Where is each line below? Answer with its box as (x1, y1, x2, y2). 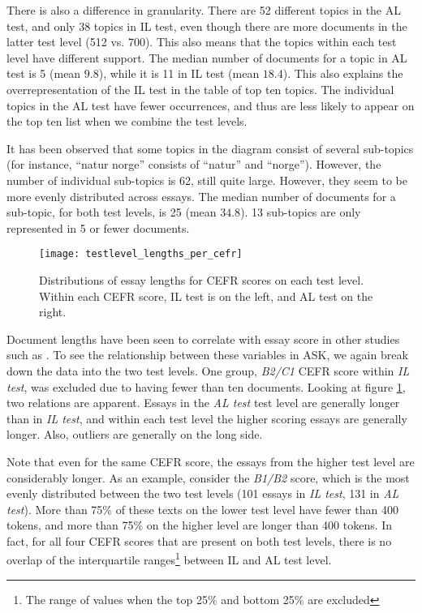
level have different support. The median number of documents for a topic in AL (6, 49, 407, 66)
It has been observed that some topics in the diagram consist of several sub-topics (6, 139, 414, 156)
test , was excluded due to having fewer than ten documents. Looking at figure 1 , (6, 378, 406, 395)
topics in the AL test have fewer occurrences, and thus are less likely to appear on (6, 96, 415, 114)
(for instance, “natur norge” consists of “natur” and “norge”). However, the (6, 156, 381, 173)
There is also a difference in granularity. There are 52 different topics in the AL (6, 2, 401, 18)
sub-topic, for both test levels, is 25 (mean (6, 204, 217, 221)
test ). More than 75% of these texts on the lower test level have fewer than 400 (6, 500, 398, 517)
